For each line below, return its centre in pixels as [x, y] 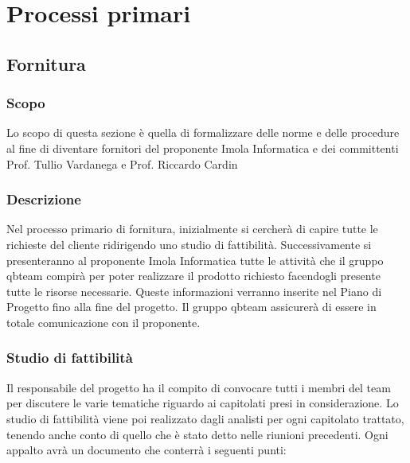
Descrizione [44, 199]
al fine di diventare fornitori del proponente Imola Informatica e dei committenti [203, 148]
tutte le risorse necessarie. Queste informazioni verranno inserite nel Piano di [194, 291]
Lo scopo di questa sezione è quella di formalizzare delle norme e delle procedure [203, 132]
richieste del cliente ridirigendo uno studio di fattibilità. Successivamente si [189, 244]
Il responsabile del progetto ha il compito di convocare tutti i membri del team [199, 387]
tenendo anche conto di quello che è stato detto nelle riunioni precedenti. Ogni [197, 434]
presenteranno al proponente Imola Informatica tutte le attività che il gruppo [195, 260]
